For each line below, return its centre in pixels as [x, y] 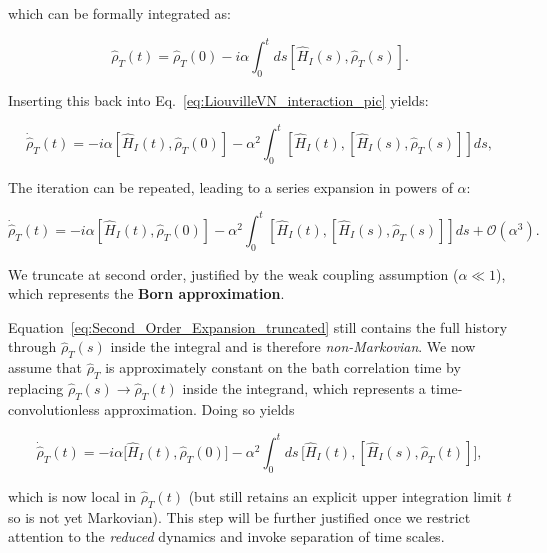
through [32, 346]
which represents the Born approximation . [146, 293]
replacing [36, 388]
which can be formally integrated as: [119, 13]
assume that [45, 367]
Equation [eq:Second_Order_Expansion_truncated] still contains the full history [258, 326]
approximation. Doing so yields [199, 408]
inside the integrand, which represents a [304, 388]
